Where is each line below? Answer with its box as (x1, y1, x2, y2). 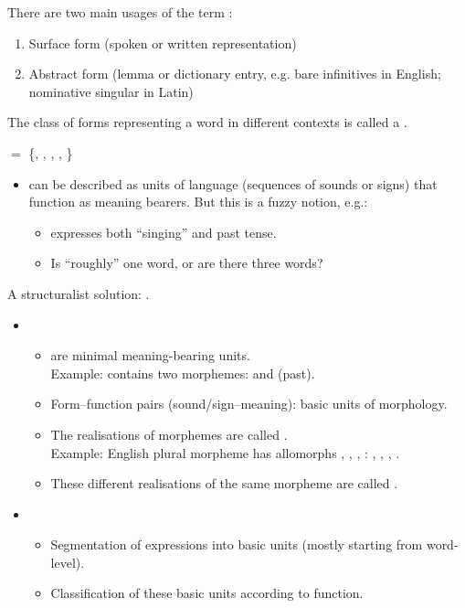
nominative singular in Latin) (28, 81, 194, 101)
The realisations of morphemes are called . (50, 424, 288, 443)
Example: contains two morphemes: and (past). (50, 363, 315, 382)
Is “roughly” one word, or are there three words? (50, 253, 323, 272)
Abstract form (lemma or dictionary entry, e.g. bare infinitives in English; (28, 64, 441, 83)
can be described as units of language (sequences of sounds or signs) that (28, 174, 438, 193)
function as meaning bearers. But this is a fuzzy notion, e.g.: (28, 192, 368, 211)
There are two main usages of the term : (7, 3, 233, 21)
